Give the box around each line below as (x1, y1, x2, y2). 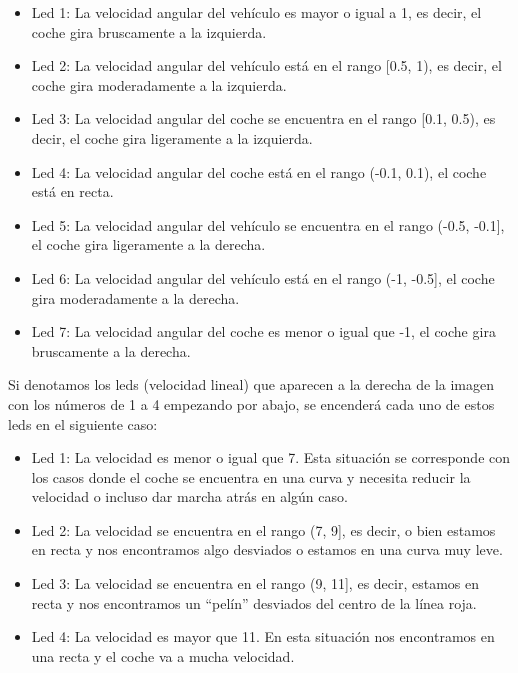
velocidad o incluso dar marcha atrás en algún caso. (31, 486, 348, 507)
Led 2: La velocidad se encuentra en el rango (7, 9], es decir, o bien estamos (31, 519, 496, 540)
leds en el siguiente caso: (8, 413, 158, 434)
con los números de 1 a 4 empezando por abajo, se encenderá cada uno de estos (8, 393, 495, 414)
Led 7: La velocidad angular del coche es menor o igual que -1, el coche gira (31, 321, 496, 342)
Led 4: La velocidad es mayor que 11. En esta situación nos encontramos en (31, 626, 495, 647)
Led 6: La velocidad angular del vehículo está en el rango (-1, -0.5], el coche (31, 267, 495, 288)
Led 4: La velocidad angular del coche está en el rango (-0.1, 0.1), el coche (31, 161, 487, 182)
